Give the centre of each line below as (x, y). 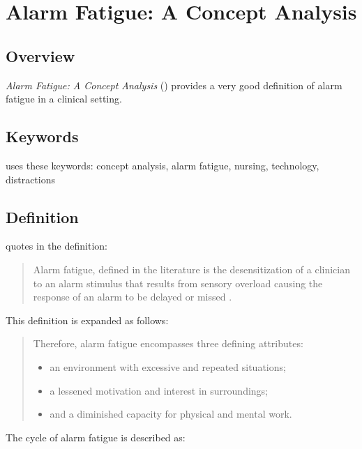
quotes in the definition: (56, 246)
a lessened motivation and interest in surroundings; (159, 390)
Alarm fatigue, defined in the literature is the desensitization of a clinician (191, 269)
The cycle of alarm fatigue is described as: (96, 437)
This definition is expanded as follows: (87, 320)
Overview (40, 55)
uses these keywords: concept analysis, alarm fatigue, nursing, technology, (163, 165)
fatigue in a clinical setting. (64, 99)
